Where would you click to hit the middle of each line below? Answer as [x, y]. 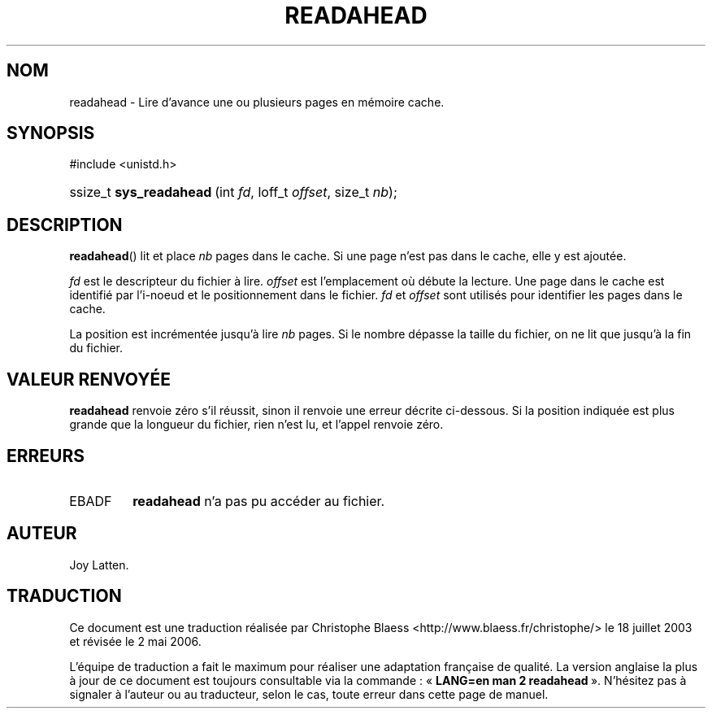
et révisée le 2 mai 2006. [135, 641]
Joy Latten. [99, 565]
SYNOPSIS [51, 133]
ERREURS [46, 456]
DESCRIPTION [65, 225]
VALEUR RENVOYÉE [89, 379]
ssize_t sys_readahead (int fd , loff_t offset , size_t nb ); [233, 192]
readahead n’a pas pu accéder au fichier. [259, 501]
